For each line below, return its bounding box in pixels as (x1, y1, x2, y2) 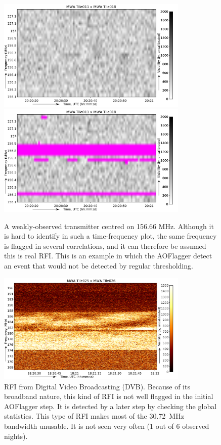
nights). (4, 430, 28, 441)
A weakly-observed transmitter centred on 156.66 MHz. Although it (4, 220, 214, 231)
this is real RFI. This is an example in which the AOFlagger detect (4, 250, 212, 261)
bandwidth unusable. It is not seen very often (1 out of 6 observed (4, 421, 209, 431)
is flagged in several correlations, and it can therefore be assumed (4, 240, 206, 251)
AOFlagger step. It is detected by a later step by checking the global (4, 401, 217, 411)
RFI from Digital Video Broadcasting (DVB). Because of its (4, 381, 190, 391)
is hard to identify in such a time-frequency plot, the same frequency (4, 231, 217, 241)
